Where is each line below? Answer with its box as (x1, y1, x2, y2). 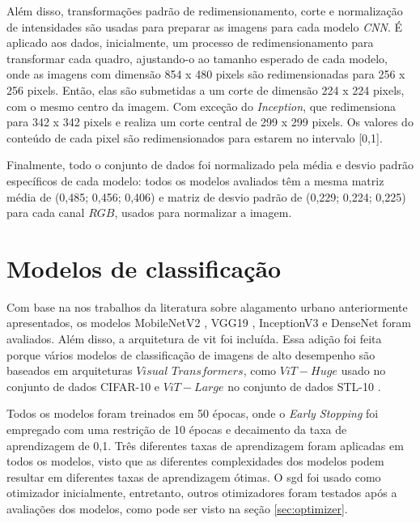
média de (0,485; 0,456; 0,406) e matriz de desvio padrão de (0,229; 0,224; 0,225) (6, 188, 406, 205)
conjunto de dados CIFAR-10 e (6, 377, 160, 394)
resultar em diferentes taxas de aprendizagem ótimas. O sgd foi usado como (6, 468, 381, 485)
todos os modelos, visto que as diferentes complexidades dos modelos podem (6, 453, 384, 470)
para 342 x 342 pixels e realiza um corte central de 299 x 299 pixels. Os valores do (6, 113, 414, 130)
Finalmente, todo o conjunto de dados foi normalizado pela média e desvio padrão (6, 156, 414, 173)
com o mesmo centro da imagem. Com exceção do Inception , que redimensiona (6, 97, 396, 114)
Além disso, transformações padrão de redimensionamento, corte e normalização (6, 2, 403, 19)
